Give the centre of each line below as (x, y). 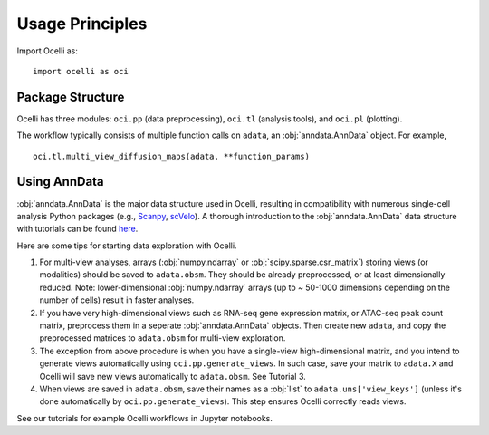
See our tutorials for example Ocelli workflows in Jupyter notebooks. (145, 418)
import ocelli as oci (81, 71)
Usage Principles (82, 24)
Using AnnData (60, 182)
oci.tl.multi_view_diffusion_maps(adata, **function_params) (171, 156)
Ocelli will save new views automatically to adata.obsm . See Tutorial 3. (173, 376)
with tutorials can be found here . (77, 229)
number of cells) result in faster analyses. (117, 300)
